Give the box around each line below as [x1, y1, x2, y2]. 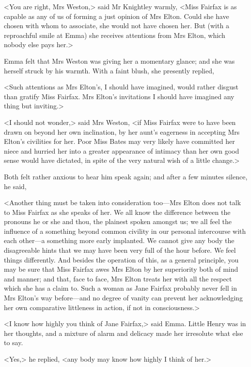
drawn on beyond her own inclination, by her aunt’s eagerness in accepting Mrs [4, 126, 240, 137]
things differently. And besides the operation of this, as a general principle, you [4, 254, 239, 264]
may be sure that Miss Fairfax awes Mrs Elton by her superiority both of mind [4, 264, 238, 274]
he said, [4, 181, 27, 191]
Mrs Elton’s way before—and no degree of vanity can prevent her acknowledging [4, 293, 243, 303]
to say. [4, 337, 23, 348]
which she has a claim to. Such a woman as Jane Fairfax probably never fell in [4, 283, 237, 293]
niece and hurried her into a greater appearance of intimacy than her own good [4, 145, 239, 156]
